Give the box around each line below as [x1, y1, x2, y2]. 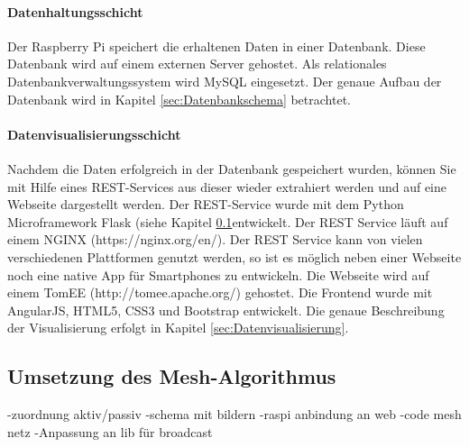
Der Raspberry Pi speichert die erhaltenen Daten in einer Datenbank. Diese [7, 36, 426, 55]
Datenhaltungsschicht [7, 2, 143, 21]
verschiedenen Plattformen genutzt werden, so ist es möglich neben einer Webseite [7, 247, 462, 266]
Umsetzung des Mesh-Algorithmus [7, 362, 336, 390]
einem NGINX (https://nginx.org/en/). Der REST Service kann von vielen [7, 230, 423, 249]
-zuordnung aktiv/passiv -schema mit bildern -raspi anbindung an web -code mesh [7, 405, 462, 424]
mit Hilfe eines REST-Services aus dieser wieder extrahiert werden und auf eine [7, 177, 447, 196]
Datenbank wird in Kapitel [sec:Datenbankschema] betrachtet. [7, 89, 351, 108]
